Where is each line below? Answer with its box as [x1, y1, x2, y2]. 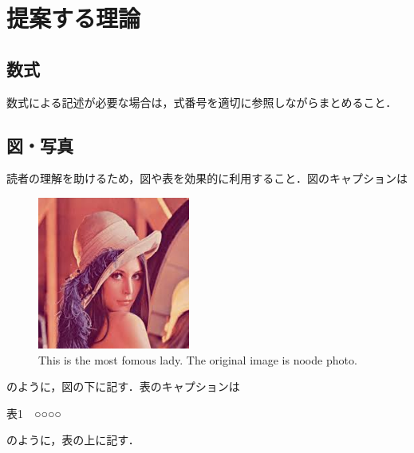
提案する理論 [6, 2, 141, 34]
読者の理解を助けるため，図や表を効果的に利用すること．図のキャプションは [6, 170, 408, 187]
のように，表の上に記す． [6, 431, 140, 448]
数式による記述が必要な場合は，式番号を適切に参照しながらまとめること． [6, 93, 397, 110]
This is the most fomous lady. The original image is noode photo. [38, 351, 357, 368]
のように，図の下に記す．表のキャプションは [6, 378, 240, 395]
